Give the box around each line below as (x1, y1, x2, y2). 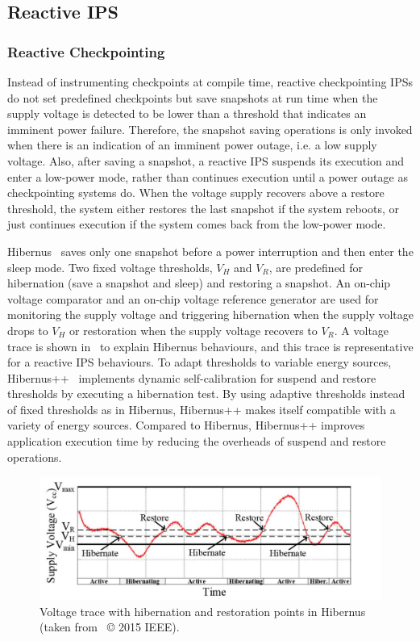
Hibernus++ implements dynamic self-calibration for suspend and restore (7, 369, 376, 386)
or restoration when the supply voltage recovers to (69, 321, 318, 338)
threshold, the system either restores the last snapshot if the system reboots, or (7, 199, 399, 216)
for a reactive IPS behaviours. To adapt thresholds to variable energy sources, (7, 354, 392, 371)
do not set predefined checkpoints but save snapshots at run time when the (7, 89, 378, 106)
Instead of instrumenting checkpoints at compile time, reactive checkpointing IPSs (7, 73, 414, 90)
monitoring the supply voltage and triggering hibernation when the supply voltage (7, 306, 414, 323)
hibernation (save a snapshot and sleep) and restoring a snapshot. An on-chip (7, 274, 391, 291)
